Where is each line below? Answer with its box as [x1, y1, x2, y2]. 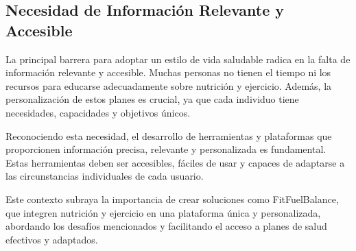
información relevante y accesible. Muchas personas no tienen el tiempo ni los [5, 65, 331, 80]
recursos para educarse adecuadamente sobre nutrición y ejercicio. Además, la [5, 78, 332, 93]
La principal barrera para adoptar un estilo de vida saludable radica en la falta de [5, 51, 351, 66]
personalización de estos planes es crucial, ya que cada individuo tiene [5, 92, 299, 106]
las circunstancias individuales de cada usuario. [5, 169, 204, 183]
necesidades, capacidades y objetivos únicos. [5, 105, 191, 119]
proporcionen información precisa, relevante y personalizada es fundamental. [5, 142, 327, 156]
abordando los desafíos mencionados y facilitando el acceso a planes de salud [5, 219, 327, 233]
